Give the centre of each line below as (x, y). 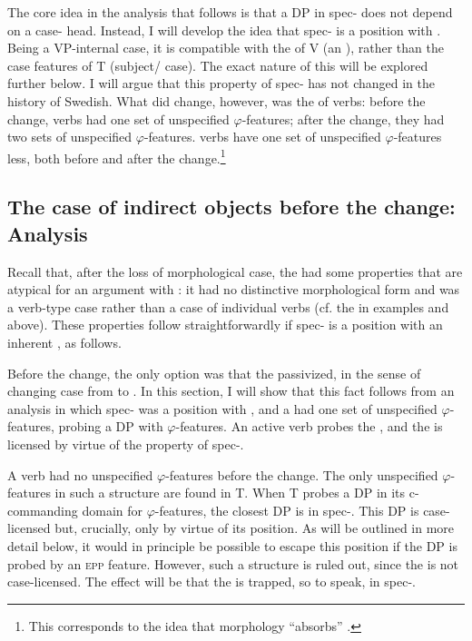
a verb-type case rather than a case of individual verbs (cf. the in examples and (228, 306)
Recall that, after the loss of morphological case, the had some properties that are (235, 271)
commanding (43, 510)
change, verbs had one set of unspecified (118, 118)
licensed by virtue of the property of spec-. (126, 444)
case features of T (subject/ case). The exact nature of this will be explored (218, 65)
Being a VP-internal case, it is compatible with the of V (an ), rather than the (226, 48)
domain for (113, 510)
